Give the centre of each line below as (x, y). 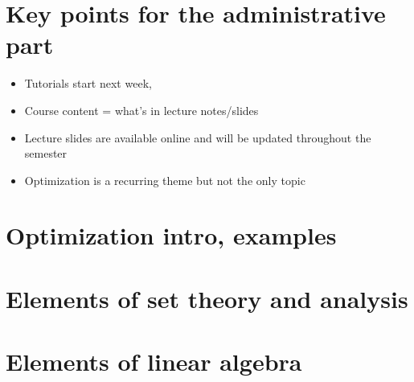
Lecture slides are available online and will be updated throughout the (198, 137)
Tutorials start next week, (88, 83)
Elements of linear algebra (154, 361)
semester (46, 153)
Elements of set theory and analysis (207, 298)
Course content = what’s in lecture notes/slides (141, 110)
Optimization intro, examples (171, 235)
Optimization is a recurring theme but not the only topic (165, 180)
